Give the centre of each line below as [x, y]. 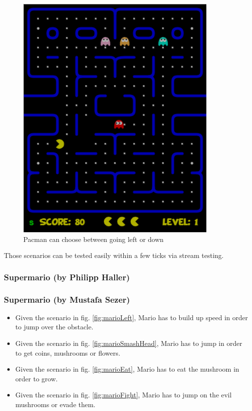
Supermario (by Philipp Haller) [67, 277]
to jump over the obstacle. [54, 327]
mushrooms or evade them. [55, 404]
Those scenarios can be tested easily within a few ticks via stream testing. [114, 255]
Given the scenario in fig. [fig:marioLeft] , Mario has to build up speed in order [132, 317]
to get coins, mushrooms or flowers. [68, 352]
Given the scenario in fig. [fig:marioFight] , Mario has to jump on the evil [123, 395]
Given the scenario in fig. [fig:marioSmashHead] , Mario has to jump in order [129, 343]
